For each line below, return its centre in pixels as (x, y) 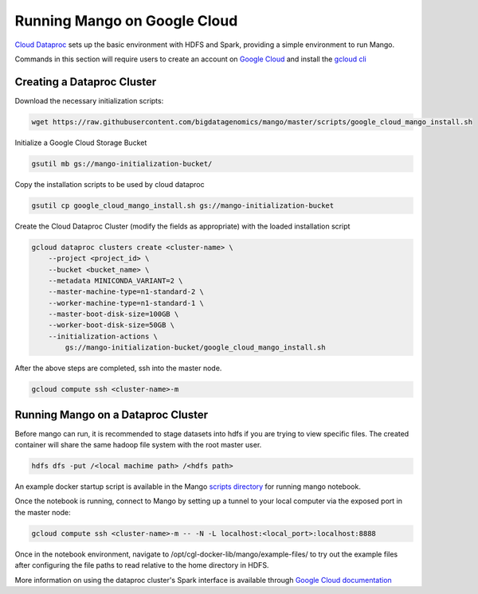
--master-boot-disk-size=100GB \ (114, 314)
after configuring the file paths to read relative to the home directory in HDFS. (142, 565)
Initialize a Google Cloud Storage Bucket (81, 143)
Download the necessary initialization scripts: (89, 100)
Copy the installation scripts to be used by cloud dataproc (110, 184)
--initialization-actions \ (103, 336)
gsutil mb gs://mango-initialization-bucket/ (122, 164)
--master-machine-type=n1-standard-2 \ (126, 292)
